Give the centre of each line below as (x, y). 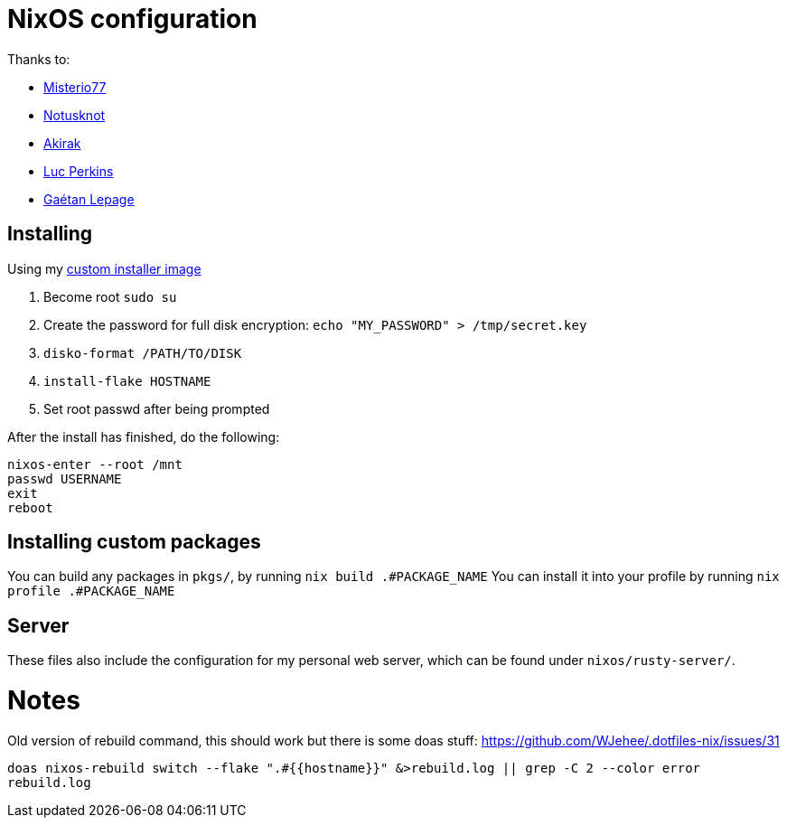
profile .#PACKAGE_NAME (91, 591)
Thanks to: (39, 59)
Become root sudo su (110, 296)
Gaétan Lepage (89, 199)
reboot (30, 507)
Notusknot (75, 115)
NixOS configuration (132, 19)
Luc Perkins (79, 171)
